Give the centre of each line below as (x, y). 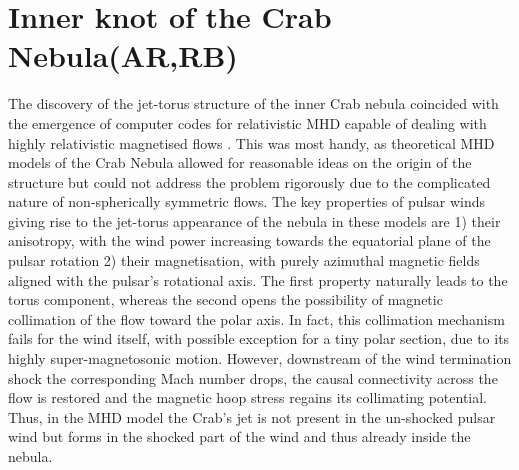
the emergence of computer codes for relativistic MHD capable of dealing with (247, 122)
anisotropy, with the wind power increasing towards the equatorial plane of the (249, 240)
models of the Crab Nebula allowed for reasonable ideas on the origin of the (240, 162)
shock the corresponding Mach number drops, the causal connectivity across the (253, 377)
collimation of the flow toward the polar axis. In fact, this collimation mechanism (256, 318)
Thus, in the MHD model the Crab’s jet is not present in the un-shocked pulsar (252, 416)
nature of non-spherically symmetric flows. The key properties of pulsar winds (247, 201)
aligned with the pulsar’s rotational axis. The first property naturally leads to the (258, 279)
